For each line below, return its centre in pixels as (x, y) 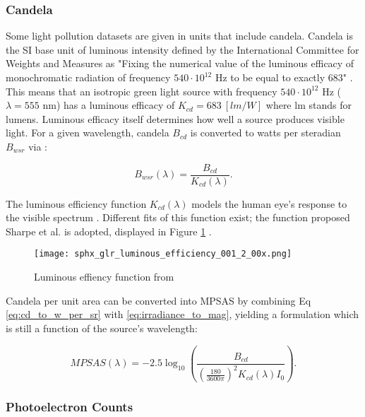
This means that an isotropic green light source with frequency (142, 91)
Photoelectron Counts (70, 407)
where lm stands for (309, 105)
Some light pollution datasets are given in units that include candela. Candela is (179, 36)
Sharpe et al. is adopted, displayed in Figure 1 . (109, 231)
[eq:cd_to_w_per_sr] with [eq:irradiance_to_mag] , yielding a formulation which (182, 314)
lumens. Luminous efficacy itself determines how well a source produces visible (175, 118)
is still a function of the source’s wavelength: (102, 328)
